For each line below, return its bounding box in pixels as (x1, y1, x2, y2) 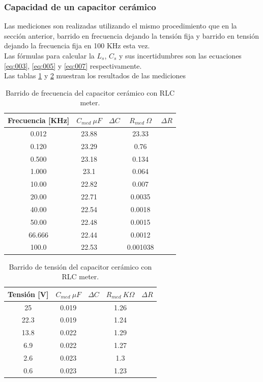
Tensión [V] (8, 288, 49, 299)
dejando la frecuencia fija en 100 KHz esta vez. (4, 40, 150, 51)
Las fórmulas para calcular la (4, 50, 95, 61)
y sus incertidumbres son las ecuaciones (119, 50, 242, 61)
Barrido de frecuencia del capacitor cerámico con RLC (5, 87, 174, 98)
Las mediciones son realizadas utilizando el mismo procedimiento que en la (4, 20, 237, 31)
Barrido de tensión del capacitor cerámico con (9, 261, 152, 272)
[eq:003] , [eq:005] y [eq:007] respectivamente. (4, 60, 142, 71)
